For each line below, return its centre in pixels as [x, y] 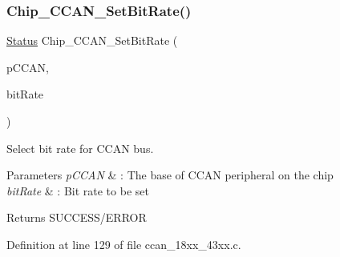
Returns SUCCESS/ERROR [77, 217]
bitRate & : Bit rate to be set [78, 190]
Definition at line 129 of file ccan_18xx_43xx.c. [124, 244]
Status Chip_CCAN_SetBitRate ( [92, 40]
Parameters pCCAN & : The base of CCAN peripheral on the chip [170, 175]
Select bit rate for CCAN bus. [80, 148]
